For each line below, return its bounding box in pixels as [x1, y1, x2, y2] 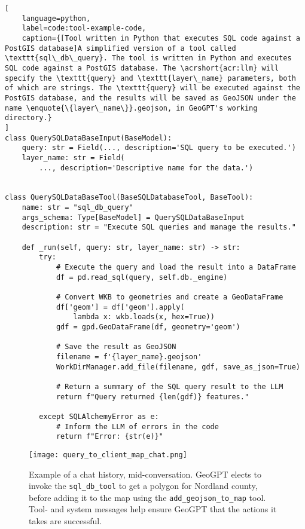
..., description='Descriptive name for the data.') [39, 163, 254, 172]
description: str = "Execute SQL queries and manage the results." [22, 223, 296, 232]
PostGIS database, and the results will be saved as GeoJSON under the [5, 93, 296, 102]
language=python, [22, 14, 91, 23]
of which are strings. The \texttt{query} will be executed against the [5, 84, 300, 93]
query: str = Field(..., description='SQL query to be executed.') [22, 143, 296, 152]
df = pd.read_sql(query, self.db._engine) [56, 273, 228, 282]
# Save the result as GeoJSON [56, 343, 176, 351]
